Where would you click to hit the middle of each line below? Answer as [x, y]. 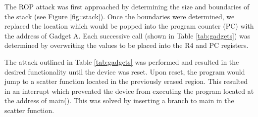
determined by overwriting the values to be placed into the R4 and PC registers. [127, 45]
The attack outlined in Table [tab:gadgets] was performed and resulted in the [122, 61]
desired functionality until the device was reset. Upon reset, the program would [125, 71]
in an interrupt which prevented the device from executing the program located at [129, 91]
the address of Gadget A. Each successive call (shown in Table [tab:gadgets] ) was [128, 35]
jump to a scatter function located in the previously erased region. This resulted [126, 81]
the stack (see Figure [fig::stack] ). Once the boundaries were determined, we [120, 16]
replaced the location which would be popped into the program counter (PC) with [129, 26]
